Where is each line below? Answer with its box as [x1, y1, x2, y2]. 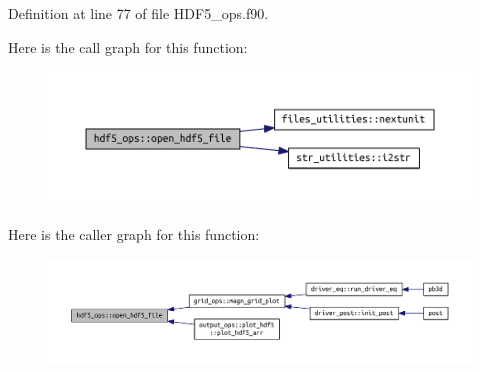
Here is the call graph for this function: [8, 36, 248, 57]
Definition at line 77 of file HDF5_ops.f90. [8, 3, 269, 23]
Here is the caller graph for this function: [8, 224, 260, 245]
